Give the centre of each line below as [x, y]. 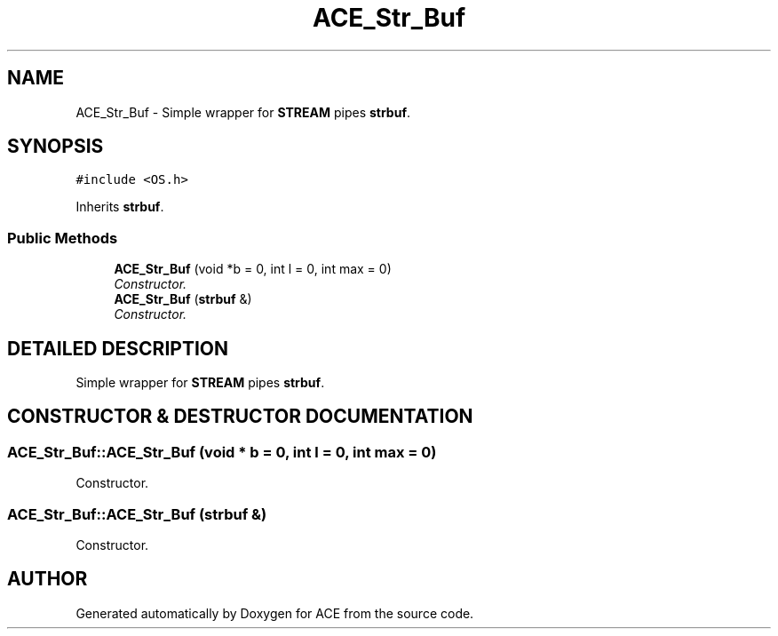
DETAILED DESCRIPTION [118, 348]
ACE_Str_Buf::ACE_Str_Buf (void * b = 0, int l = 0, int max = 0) [222, 452]
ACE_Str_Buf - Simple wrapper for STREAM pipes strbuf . [243, 112]
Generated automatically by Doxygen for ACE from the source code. [275, 613]
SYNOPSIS [56, 147]
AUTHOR [48, 579]
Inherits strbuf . [120, 207]
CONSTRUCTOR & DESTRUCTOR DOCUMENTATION [240, 417]
